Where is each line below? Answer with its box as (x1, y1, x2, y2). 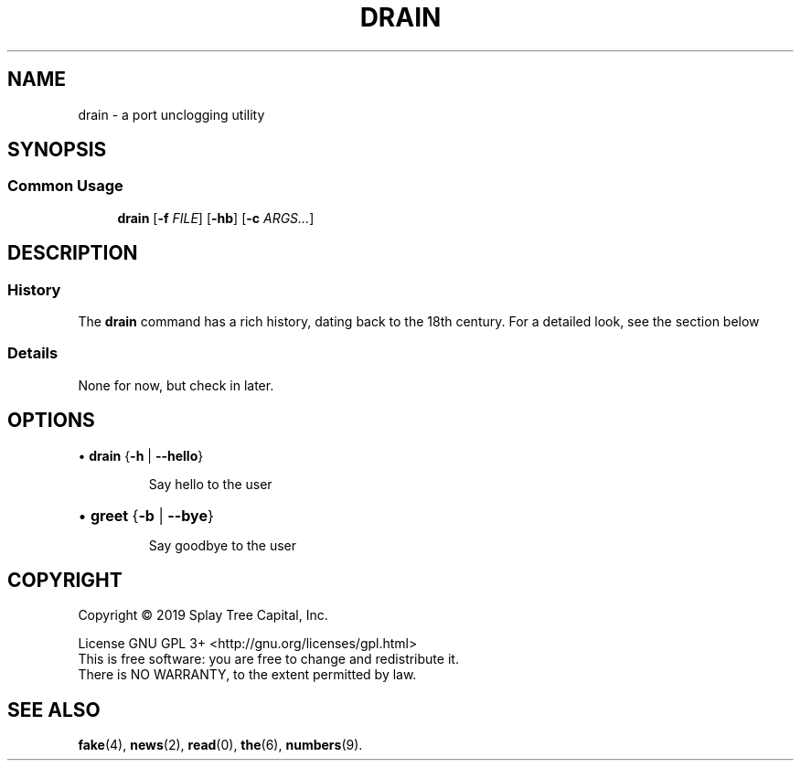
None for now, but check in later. (78, 377, 274, 393)
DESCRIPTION (7, 241, 138, 265)
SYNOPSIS (7, 138, 107, 162)
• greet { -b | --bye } (78, 506, 214, 525)
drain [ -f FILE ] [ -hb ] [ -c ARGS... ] (117, 209, 315, 226)
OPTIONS (7, 409, 95, 432)
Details (7, 344, 59, 363)
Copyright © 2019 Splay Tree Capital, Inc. (78, 607, 328, 624)
